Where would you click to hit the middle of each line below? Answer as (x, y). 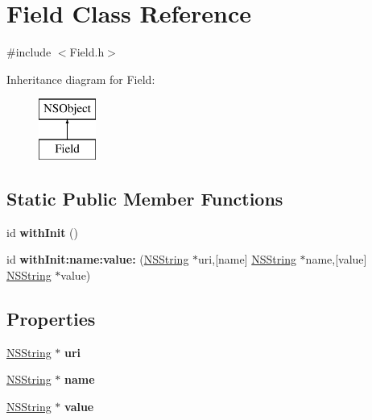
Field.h (87, 52)
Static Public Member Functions (145, 198)
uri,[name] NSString (247, 259)
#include (29, 52)
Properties (51, 318)
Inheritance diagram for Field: (81, 79)
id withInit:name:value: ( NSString (98, 259)
